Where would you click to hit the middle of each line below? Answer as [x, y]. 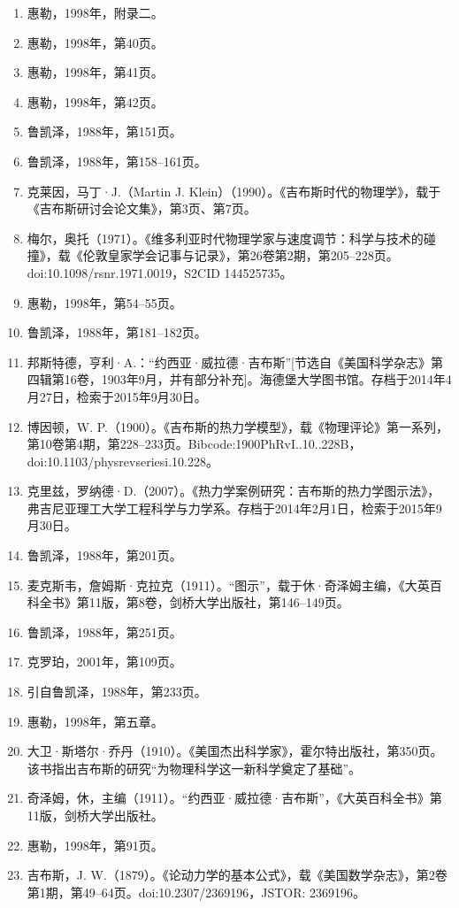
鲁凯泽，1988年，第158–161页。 [117, 161]
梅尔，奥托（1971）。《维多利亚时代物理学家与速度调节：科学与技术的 [225, 238]
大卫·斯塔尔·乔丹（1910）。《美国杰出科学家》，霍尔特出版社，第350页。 [235, 751]
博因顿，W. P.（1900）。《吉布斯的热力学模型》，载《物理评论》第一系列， [238, 426]
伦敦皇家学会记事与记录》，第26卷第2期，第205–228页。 [241, 255]
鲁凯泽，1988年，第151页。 [104, 131]
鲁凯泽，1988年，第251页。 [104, 631]
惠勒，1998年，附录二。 [95, 12]
